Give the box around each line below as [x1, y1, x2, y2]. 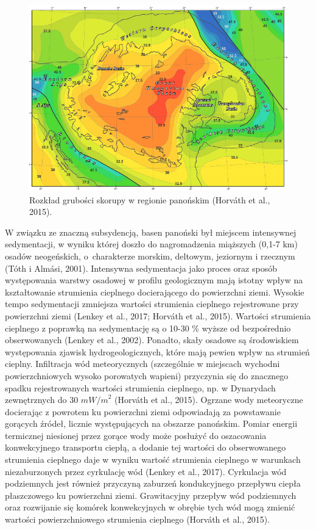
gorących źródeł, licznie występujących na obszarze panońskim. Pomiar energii [5, 417, 298, 430]
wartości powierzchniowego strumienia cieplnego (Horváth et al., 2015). [5, 513, 270, 526]
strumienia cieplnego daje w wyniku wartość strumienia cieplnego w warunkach [5, 453, 301, 466]
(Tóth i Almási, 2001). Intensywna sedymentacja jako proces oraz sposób [5, 261, 277, 274]
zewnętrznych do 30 [5, 393, 79, 406]
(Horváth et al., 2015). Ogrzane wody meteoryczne [114, 393, 303, 406]
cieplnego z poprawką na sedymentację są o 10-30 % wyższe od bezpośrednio [5, 321, 291, 334]
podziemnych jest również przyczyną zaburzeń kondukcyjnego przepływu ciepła [5, 477, 301, 490]
